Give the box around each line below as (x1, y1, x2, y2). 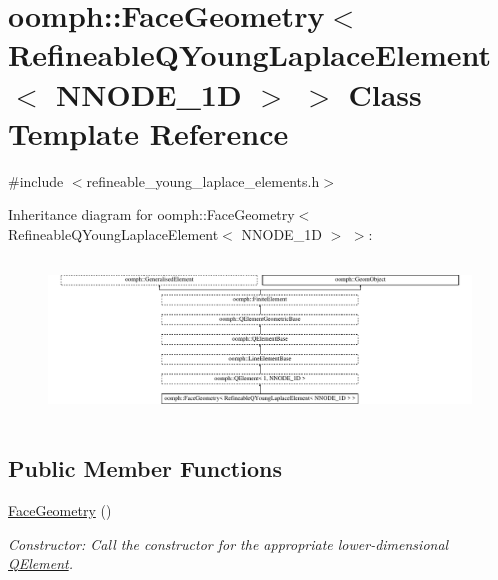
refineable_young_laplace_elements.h (86, 170, 320, 191)
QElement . (8, 553, 73, 574)
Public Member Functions (8, 453, 282, 484)
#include (8, 170, 64, 191)
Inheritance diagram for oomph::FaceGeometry (8, 204, 295, 225)
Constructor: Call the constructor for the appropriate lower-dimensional (8, 533, 449, 554)
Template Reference (8, 112, 289, 153)
